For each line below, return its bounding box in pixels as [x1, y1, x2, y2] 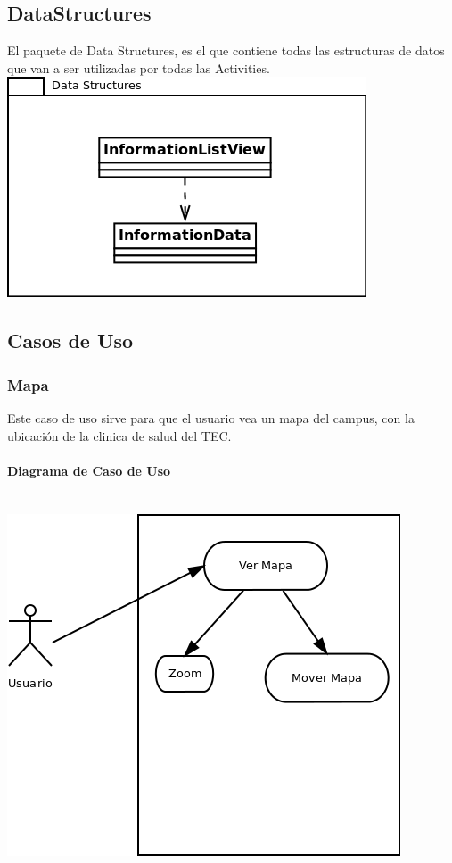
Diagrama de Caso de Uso [7, 461, 171, 479]
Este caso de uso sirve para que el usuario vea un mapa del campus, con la [7, 408, 415, 427]
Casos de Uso [7, 327, 134, 354]
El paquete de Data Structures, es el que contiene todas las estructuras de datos [7, 41, 445, 60]
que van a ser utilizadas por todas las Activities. [7, 58, 270, 77]
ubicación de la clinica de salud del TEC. [7, 426, 232, 444]
